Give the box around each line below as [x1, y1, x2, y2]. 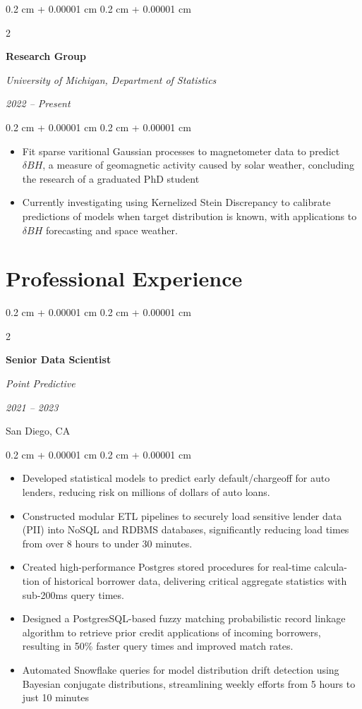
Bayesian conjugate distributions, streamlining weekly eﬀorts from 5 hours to [22, 676, 356, 691]
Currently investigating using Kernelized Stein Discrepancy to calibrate [22, 195, 331, 210]
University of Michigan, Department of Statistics [6, 72, 217, 87]
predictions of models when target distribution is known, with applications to [22, 208, 357, 223]
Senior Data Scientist [6, 352, 111, 367]
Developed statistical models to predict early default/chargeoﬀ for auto [22, 471, 330, 485]
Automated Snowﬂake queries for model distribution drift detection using [22, 662, 339, 677]
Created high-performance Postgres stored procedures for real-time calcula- [22, 559, 347, 574]
